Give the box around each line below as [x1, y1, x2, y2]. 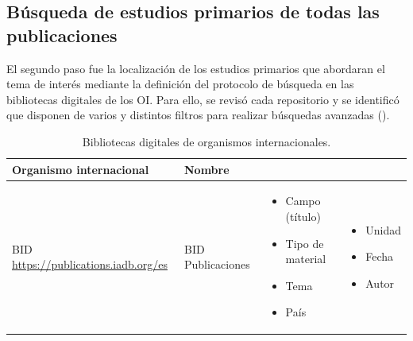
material [285, 250, 326, 267]
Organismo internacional [12, 161, 149, 177]
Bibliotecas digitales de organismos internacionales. [82, 133, 331, 149]
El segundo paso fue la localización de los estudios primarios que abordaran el [6, 60, 385, 76]
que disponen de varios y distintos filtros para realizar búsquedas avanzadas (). [6, 107, 390, 123]
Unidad [365, 221, 401, 238]
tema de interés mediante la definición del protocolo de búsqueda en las [6, 76, 354, 92]
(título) [285, 208, 321, 224]
